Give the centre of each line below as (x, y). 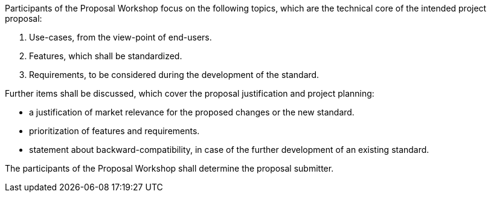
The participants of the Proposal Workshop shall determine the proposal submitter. (169, 168)
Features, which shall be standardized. (106, 56)
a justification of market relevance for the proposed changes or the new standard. (192, 112)
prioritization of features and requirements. (114, 131)
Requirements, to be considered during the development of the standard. (174, 75)
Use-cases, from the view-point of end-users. (120, 37)
